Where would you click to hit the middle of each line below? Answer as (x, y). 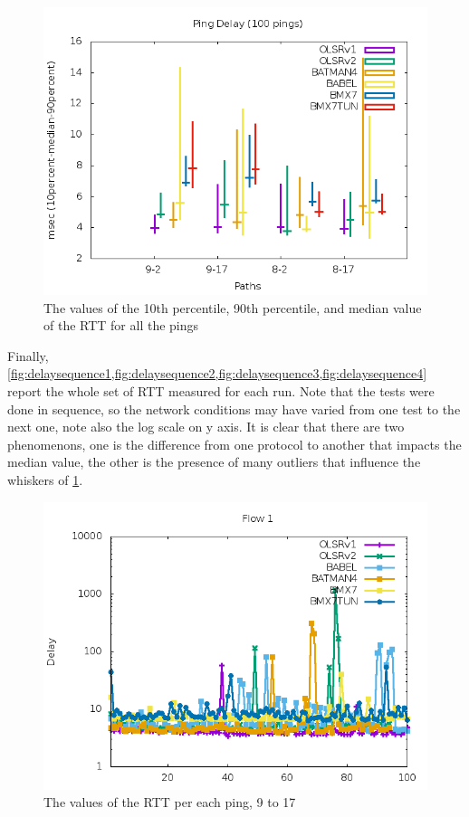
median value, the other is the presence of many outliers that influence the (214, 462)
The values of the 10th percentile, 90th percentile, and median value (233, 307)
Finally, (28, 355)
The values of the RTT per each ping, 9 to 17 (170, 802)
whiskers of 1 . (45, 479)
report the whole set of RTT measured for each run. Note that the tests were (221, 390)
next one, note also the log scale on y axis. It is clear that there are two (206, 427)
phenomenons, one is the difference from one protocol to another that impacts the (234, 444)
